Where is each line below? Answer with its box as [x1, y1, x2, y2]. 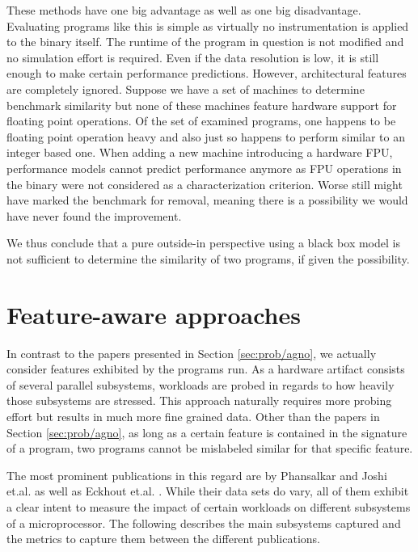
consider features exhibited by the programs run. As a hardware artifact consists [6, 360, 405, 377]
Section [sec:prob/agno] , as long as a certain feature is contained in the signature [6, 423, 407, 440]
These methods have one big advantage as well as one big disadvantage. [6, 2, 361, 18]
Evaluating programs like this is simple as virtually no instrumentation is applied [6, 17, 409, 34]
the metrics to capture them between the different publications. [6, 530, 320, 547]
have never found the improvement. [6, 207, 182, 224]
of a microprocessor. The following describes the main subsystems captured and [6, 514, 401, 531]
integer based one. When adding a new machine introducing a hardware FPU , [6, 144, 393, 161]
